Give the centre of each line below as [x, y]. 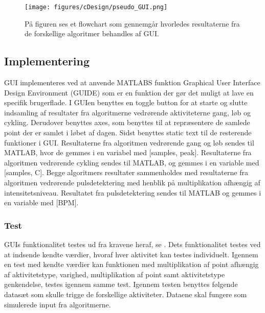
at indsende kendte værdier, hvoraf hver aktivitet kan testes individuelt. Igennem [131, 254]
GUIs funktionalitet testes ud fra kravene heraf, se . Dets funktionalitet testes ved [132, 244]
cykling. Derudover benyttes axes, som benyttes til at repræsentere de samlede [127, 122]
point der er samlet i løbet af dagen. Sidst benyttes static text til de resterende [128, 133]
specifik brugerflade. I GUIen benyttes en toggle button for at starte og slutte [126, 102]
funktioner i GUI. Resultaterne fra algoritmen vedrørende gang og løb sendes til [129, 142]
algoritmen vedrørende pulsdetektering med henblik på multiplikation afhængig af [132, 182]
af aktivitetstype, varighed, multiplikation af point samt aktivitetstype [115, 274]
